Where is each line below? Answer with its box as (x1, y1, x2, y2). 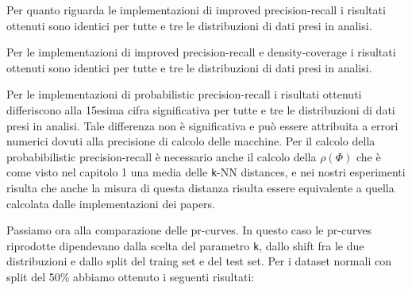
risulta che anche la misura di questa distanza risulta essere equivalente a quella (6, 180, 395, 195)
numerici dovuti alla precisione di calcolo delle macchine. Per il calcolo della (6, 133, 375, 149)
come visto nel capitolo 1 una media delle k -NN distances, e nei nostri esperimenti (6, 164, 406, 180)
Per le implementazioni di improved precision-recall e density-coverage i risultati (6, 44, 396, 60)
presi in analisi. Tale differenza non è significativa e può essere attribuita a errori (6, 117, 399, 133)
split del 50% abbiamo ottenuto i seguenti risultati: (6, 269, 255, 285)
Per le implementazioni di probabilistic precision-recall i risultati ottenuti (6, 86, 362, 102)
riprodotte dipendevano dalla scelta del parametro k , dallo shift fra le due (6, 237, 364, 253)
